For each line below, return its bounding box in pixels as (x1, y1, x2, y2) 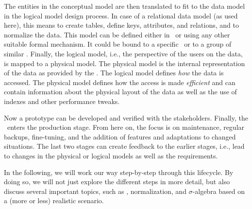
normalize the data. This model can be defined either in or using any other (4, 29, 230, 39)
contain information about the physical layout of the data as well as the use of (4, 87, 237, 97)
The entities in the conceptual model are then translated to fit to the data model (4, 1, 245, 11)
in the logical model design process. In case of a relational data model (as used (4, 10, 238, 20)
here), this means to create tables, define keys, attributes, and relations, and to (4, 20, 239, 30)
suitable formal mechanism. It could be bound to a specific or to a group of (4, 39, 232, 49)
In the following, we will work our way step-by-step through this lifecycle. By (4, 167, 234, 177)
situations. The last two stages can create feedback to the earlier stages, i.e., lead (4, 141, 245, 151)
